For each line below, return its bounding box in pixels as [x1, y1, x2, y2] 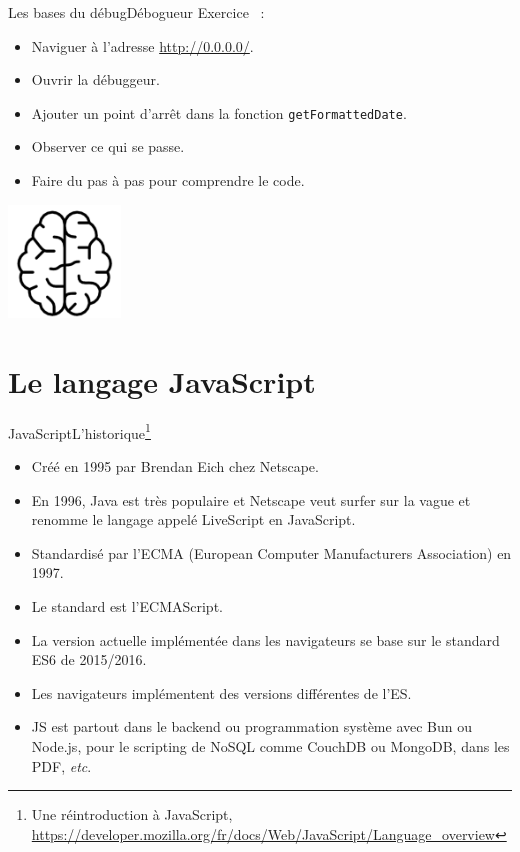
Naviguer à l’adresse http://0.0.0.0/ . [31, 35, 254, 56]
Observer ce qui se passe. [31, 136, 185, 157]
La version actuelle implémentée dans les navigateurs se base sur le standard [31, 629, 500, 650]
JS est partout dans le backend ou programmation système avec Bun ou [31, 716, 473, 737]
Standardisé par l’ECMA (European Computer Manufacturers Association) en [31, 542, 512, 563]
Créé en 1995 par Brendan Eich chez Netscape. [31, 455, 319, 476]
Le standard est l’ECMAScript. [31, 595, 223, 616]
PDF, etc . [31, 755, 92, 776]
